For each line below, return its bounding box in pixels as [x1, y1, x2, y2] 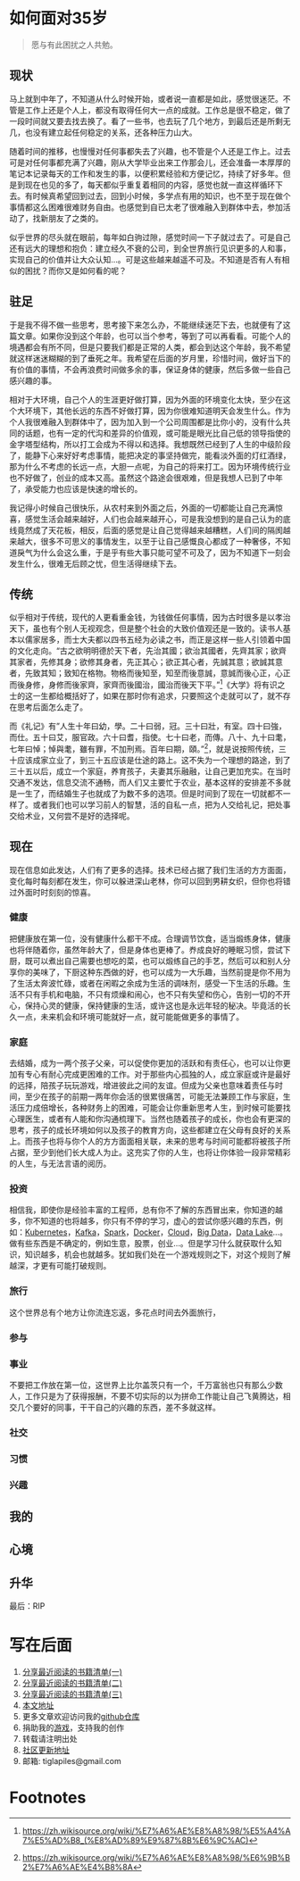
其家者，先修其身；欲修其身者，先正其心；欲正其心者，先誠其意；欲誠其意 [9, 657, 283, 668]
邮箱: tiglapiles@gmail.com [21, 1756, 122, 1767]
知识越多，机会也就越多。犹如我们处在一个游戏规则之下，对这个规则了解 [24, 1249, 291, 1260]
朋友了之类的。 [47, 212, 104, 223]
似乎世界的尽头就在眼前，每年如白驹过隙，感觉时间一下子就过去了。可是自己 [9, 231, 291, 242]
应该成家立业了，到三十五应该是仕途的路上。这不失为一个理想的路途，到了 [16, 754, 291, 765]
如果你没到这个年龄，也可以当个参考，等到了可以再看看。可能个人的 [39, 330, 291, 341]
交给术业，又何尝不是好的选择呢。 [9, 810, 135, 821]
